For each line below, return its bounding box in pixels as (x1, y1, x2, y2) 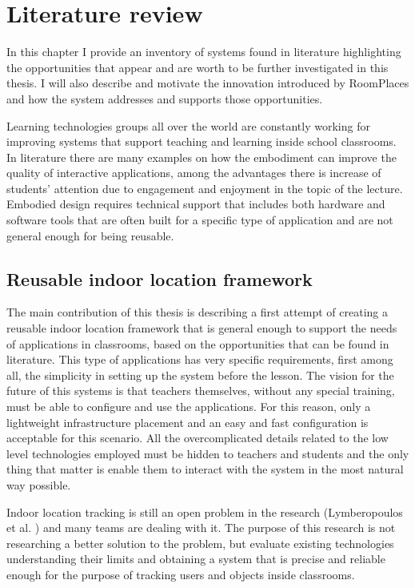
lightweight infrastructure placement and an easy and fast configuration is (6, 413, 369, 430)
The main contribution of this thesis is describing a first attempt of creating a (6, 304, 389, 320)
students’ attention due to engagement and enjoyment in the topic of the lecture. (6, 179, 403, 196)
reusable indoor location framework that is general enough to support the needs (6, 320, 397, 336)
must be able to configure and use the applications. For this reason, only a (6, 398, 371, 415)
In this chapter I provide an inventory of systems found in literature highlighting (6, 43, 401, 60)
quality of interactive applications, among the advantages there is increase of (6, 164, 381, 181)
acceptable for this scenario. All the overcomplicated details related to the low (6, 429, 389, 446)
